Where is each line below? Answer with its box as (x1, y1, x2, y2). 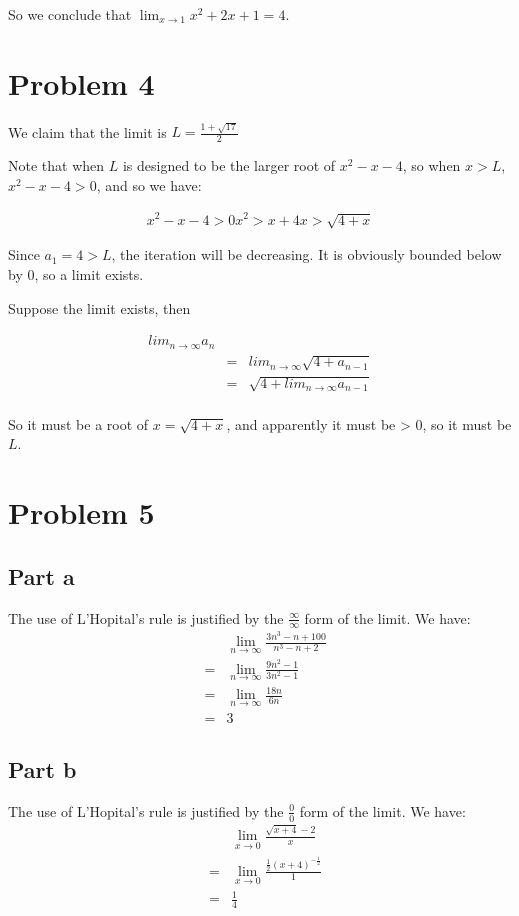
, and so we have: (96, 174, 202, 195)
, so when (402, 155, 461, 176)
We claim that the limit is (8, 121, 167, 142)
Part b (8, 753, 77, 784)
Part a (8, 560, 75, 591)
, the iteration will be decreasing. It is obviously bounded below (111, 244, 502, 265)
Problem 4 (8, 62, 155, 103)
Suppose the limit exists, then (8, 297, 191, 318)
